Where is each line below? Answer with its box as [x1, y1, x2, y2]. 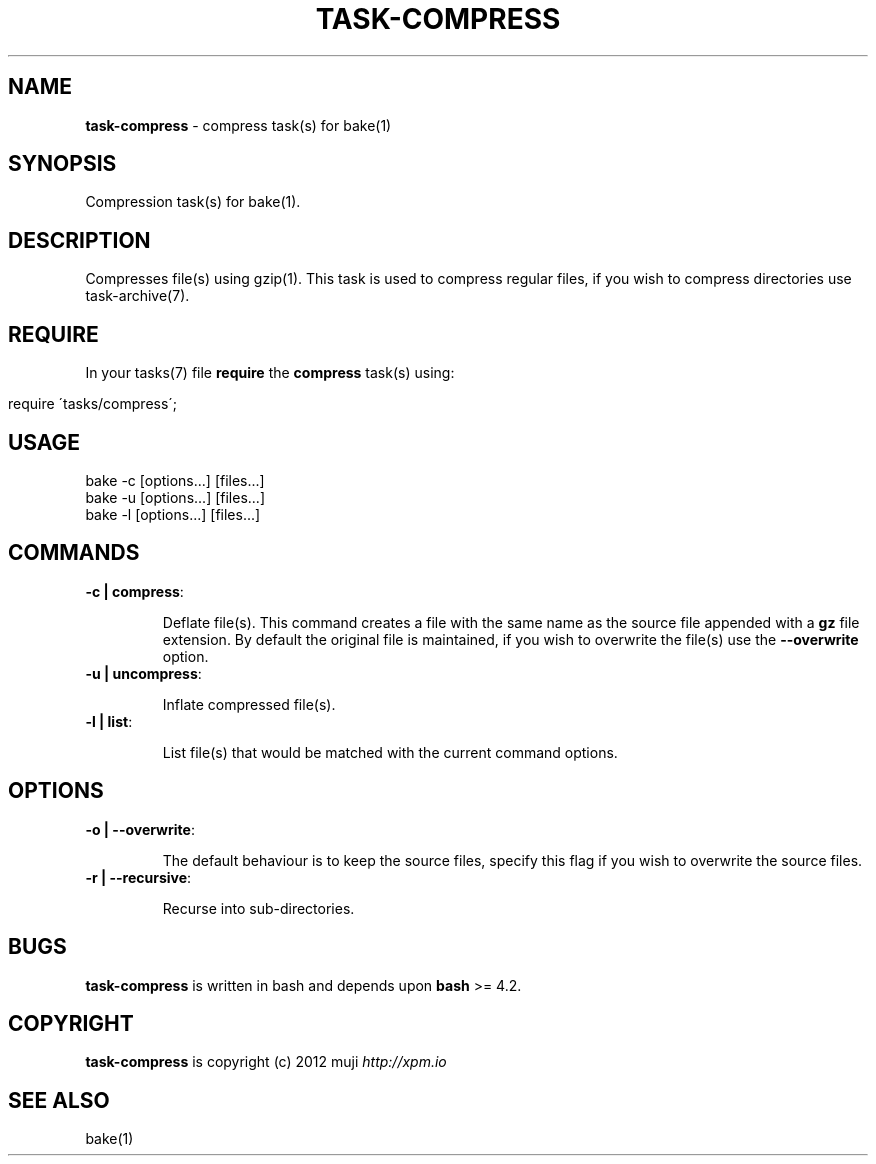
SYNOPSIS [8, 151, 117, 177]
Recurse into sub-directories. [162, 899, 355, 917]
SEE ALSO [8, 1087, 110, 1113]
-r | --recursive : [85, 868, 192, 886]
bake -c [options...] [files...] [85, 471, 265, 489]
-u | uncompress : [85, 664, 202, 682]
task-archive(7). [85, 287, 190, 305]
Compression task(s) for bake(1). [85, 193, 301, 211]
